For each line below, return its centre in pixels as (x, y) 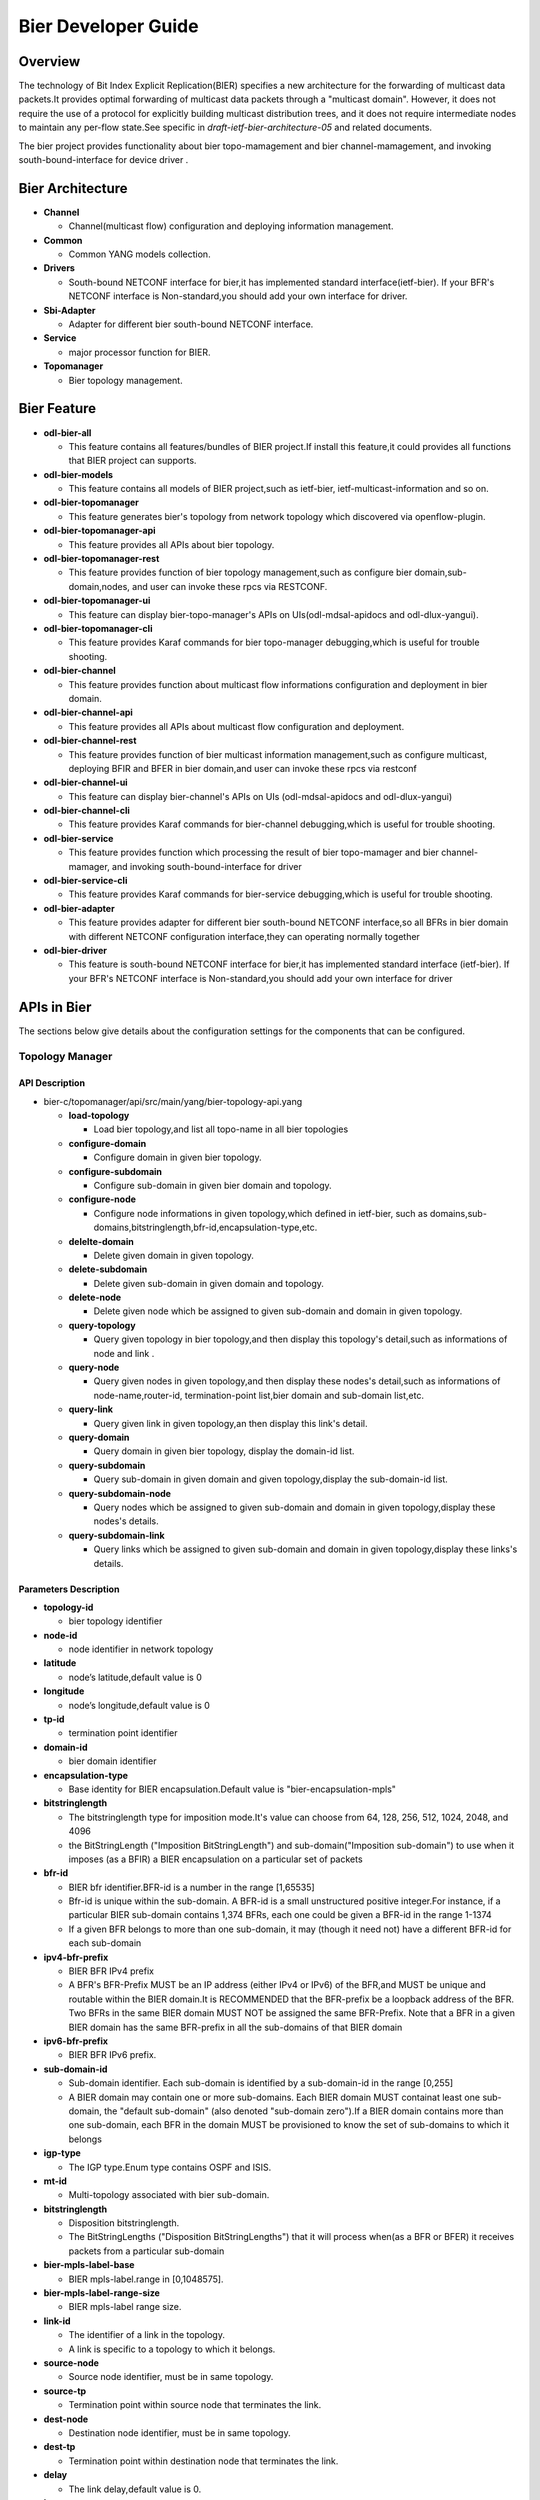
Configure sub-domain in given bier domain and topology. (212, 1185)
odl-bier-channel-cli (86, 811)
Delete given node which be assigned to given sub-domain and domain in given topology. (278, 1311)
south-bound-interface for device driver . (103, 160)
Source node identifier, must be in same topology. (171, 2377)
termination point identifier (123, 1733)
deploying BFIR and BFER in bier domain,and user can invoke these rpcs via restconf (242, 768)
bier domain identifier (112, 1761)
